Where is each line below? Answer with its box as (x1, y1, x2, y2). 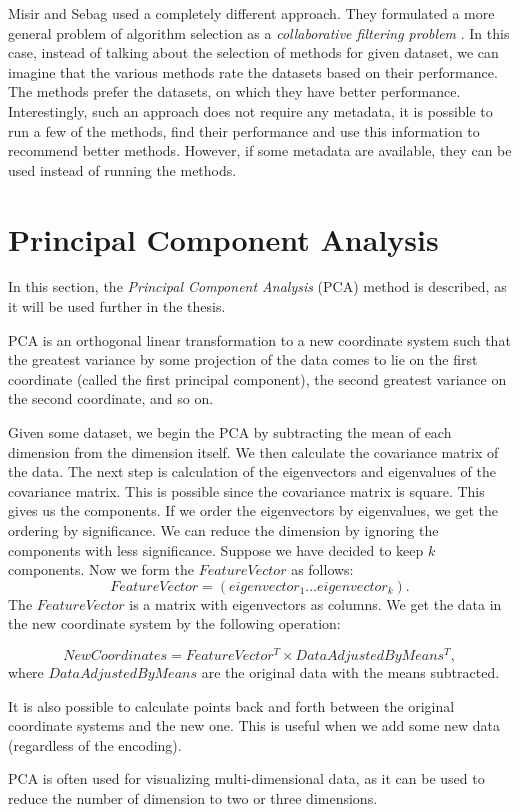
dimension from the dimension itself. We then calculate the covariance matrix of (8, 441, 499, 462)
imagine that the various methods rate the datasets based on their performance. (8, 61, 498, 82)
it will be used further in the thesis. (8, 296, 226, 317)
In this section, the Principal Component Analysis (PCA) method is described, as (8, 276, 507, 297)
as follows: (291, 559, 354, 580)
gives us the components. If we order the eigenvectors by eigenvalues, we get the (8, 500, 499, 521)
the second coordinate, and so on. (8, 388, 214, 409)
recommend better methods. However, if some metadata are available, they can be (8, 140, 512, 161)
